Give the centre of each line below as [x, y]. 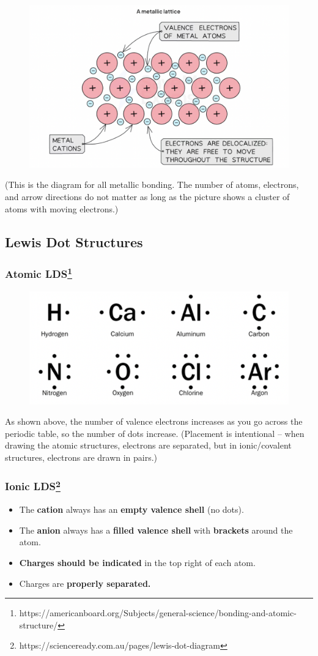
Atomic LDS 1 [39, 273]
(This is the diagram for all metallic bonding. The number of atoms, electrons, [152, 184]
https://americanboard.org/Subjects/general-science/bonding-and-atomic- [158, 613]
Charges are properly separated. [85, 583]
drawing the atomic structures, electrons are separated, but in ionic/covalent [148, 445]
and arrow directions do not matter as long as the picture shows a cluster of [147, 197]
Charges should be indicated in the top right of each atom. [137, 562]
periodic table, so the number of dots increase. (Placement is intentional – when [155, 433]
